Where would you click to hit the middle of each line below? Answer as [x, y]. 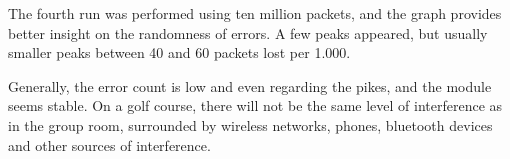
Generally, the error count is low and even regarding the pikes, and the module [250, 85]
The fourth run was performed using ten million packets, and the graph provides [255, 13]
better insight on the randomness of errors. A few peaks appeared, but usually [248, 32]
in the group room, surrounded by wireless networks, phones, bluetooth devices [250, 124]
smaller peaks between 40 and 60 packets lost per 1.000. [179, 52]
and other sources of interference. [109, 144]
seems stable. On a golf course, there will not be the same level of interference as [255, 105]
